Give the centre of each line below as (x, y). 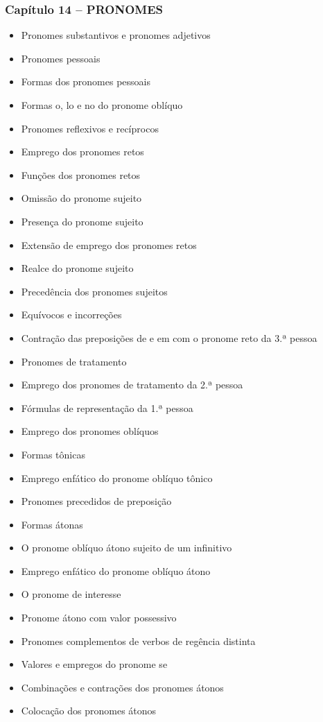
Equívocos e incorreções (71, 315)
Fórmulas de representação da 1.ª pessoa (107, 407)
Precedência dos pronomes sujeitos (94, 291)
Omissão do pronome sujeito (81, 198)
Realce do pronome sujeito (77, 268)
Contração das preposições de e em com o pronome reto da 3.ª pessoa (169, 337)
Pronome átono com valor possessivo (99, 618)
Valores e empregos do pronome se (94, 664)
